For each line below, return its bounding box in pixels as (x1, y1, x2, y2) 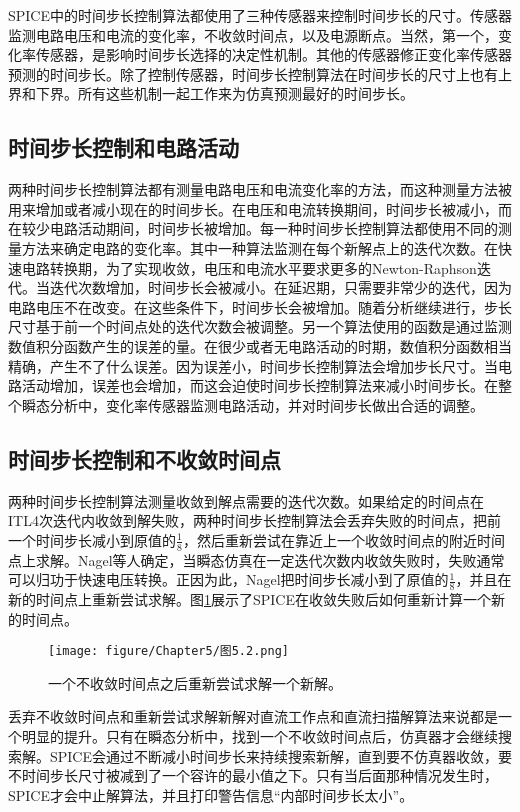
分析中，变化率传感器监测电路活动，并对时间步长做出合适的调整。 (49, 394, 484, 415)
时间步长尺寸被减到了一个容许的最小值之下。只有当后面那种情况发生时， (21, 765, 498, 786)
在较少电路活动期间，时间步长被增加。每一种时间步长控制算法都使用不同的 (8, 218, 498, 239)
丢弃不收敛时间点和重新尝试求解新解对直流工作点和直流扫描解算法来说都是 (8, 706, 498, 727)
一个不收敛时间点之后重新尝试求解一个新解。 (48, 672, 342, 693)
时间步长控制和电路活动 (8, 132, 239, 163)
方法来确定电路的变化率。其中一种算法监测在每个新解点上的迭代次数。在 (21, 237, 498, 258)
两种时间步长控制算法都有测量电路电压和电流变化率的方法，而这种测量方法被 (8, 179, 512, 200)
